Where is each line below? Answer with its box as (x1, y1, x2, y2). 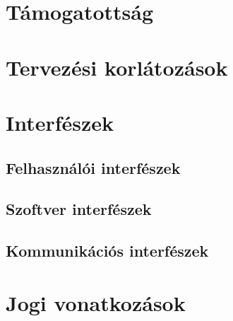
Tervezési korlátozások (6, 52, 228, 81)
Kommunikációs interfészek (6, 240, 209, 262)
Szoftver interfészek (6, 198, 152, 220)
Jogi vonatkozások (6, 288, 186, 317)
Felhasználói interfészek (6, 156, 181, 178)
